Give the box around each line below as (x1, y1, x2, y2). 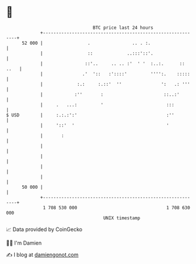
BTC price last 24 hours (93, 25, 154, 31)
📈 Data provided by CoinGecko (6, 226, 83, 233)
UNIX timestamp (103, 215, 141, 221)
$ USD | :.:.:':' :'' (6, 112, 175, 118)
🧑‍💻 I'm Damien (6, 239, 42, 246)
